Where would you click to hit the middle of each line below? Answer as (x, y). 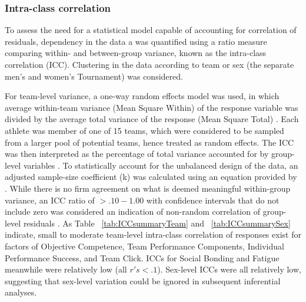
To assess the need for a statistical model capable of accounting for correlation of (151, 30)
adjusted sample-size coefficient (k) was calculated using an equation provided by (151, 177)
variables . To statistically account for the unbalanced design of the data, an (161, 165)
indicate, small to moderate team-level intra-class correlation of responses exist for (153, 234)
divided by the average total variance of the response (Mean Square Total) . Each (152, 119)
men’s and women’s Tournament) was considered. (94, 76)
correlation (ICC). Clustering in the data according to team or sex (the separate (149, 64)
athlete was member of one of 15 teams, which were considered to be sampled (144, 130)
